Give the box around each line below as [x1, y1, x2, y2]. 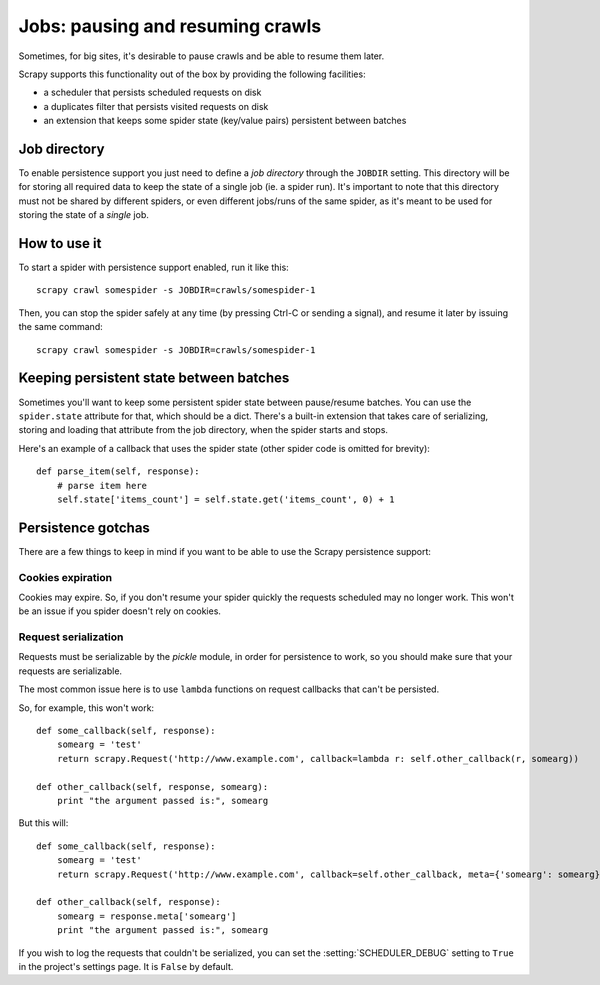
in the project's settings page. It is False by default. [18, 960, 234, 972]
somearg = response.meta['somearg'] [56, 910, 237, 922]
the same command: [18, 321, 104, 333]
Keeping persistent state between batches [18, 370, 290, 387]
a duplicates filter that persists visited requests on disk [43, 100, 269, 112]
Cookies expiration [18, 570, 113, 584]
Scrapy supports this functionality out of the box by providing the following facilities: [18, 68, 366, 80]
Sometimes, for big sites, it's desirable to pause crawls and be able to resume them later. [18, 50, 385, 62]
